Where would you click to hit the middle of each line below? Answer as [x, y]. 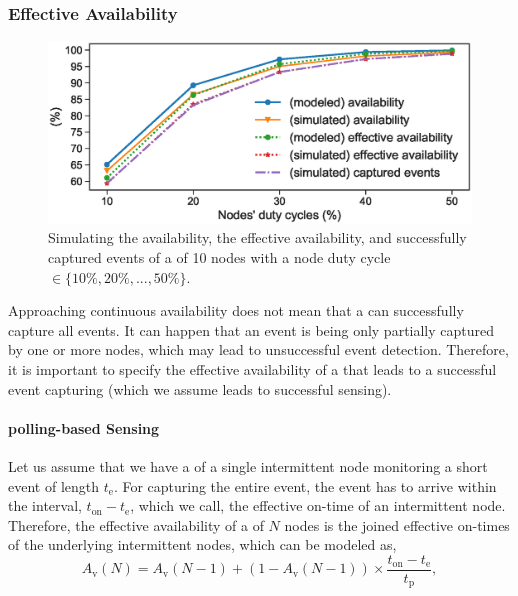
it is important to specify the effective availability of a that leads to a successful [252, 368]
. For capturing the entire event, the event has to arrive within [305, 485]
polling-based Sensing [84, 427]
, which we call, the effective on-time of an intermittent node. [318, 505]
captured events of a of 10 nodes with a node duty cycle [219, 257]
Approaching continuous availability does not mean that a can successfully [236, 310]
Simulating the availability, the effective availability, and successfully [257, 237]
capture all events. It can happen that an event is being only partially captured [251, 329]
